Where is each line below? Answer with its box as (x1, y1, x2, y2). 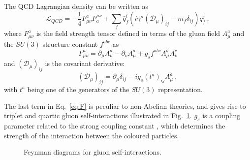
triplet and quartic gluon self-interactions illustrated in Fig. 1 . (4, 110, 192, 121)
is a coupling (202, 110, 241, 121)
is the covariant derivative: (45, 58, 125, 68)
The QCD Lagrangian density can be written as (4, 1, 149, 11)
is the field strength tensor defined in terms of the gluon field (36, 28, 220, 38)
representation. (158, 84, 203, 94)
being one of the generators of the (27, 84, 129, 94)
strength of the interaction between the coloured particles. (4, 130, 179, 140)
